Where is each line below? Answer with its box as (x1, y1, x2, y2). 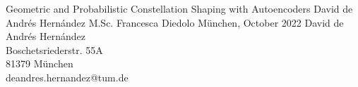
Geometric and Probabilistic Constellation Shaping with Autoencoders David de (6, 1, 353, 15)
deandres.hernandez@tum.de (6, 69, 129, 84)
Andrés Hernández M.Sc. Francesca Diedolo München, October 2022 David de (6, 15, 344, 29)
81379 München (6, 56, 73, 71)
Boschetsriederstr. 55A (6, 42, 103, 57)
